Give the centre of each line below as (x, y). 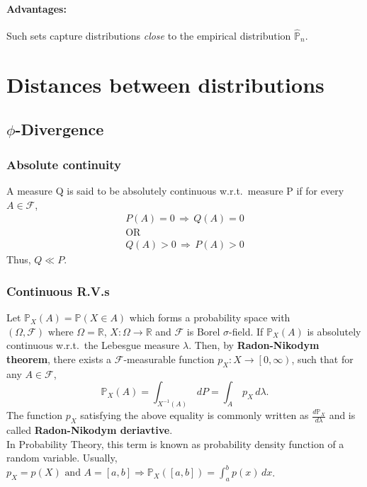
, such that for (322, 359)
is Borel (203, 331)
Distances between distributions (165, 84)
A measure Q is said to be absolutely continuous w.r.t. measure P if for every (175, 190)
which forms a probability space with (210, 317)
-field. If (246, 331)
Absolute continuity (64, 164)
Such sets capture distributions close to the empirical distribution (149, 36)
